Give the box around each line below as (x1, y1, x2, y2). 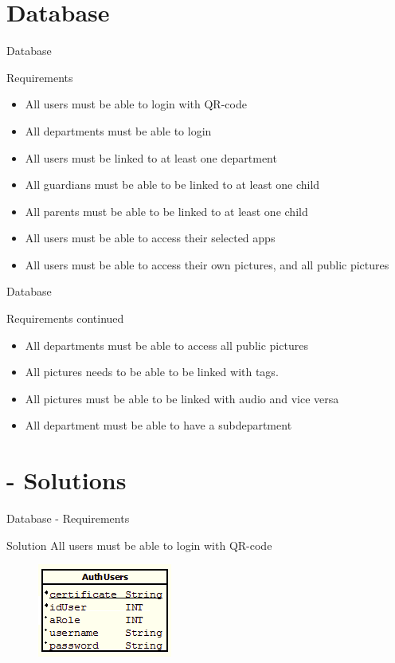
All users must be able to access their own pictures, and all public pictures (25, 256, 389, 273)
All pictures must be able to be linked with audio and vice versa (25, 390, 339, 406)
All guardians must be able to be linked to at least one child (25, 176, 320, 193)
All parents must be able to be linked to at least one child (25, 202, 308, 219)
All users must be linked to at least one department (25, 149, 277, 166)
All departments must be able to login (25, 122, 212, 139)
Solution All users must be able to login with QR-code (6, 536, 272, 553)
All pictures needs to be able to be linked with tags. (25, 363, 279, 380)
